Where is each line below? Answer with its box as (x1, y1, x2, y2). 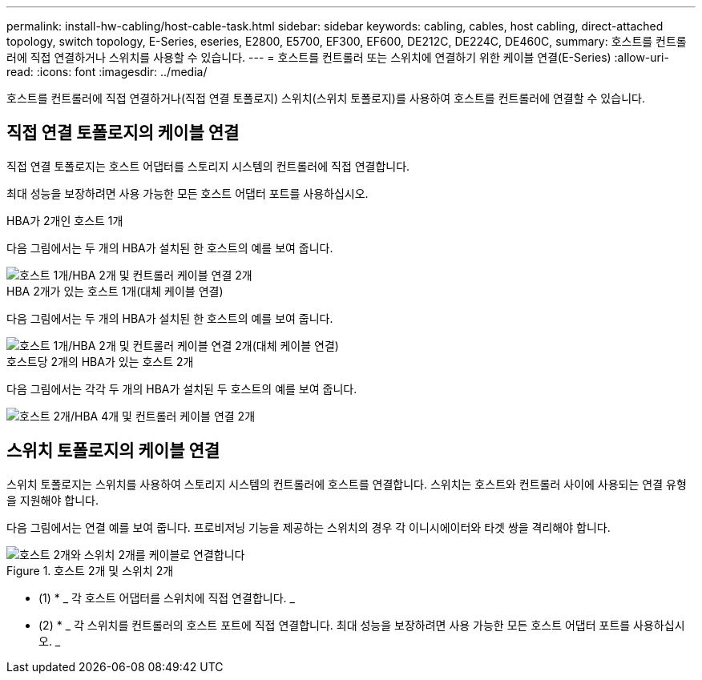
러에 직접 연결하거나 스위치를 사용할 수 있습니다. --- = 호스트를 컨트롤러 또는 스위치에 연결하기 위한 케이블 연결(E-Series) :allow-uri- (6, 50, 669, 64)
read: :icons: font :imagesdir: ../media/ (6, 65, 208, 78)
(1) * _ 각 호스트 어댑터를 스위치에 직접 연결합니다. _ (38, 590, 295, 605)
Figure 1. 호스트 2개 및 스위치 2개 (6, 563, 174, 577)
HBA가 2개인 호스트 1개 (6, 213, 123, 227)
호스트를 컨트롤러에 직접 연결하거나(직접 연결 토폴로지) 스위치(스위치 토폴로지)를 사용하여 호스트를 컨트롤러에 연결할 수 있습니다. (6, 91, 645, 105)
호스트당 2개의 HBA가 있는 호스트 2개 (6, 354, 194, 368)
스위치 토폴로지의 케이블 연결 (6, 441, 220, 461)
